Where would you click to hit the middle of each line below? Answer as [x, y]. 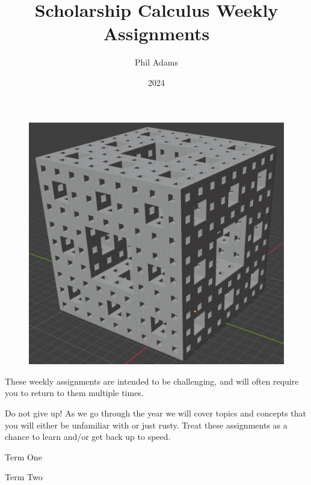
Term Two [24, 477]
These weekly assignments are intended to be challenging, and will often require [152, 381]
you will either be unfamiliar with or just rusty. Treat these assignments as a [146, 425]
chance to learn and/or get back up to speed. [88, 437]
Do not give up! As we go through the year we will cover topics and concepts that [155, 413]
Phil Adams [156, 62]
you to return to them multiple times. [74, 393]
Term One [23, 456]
